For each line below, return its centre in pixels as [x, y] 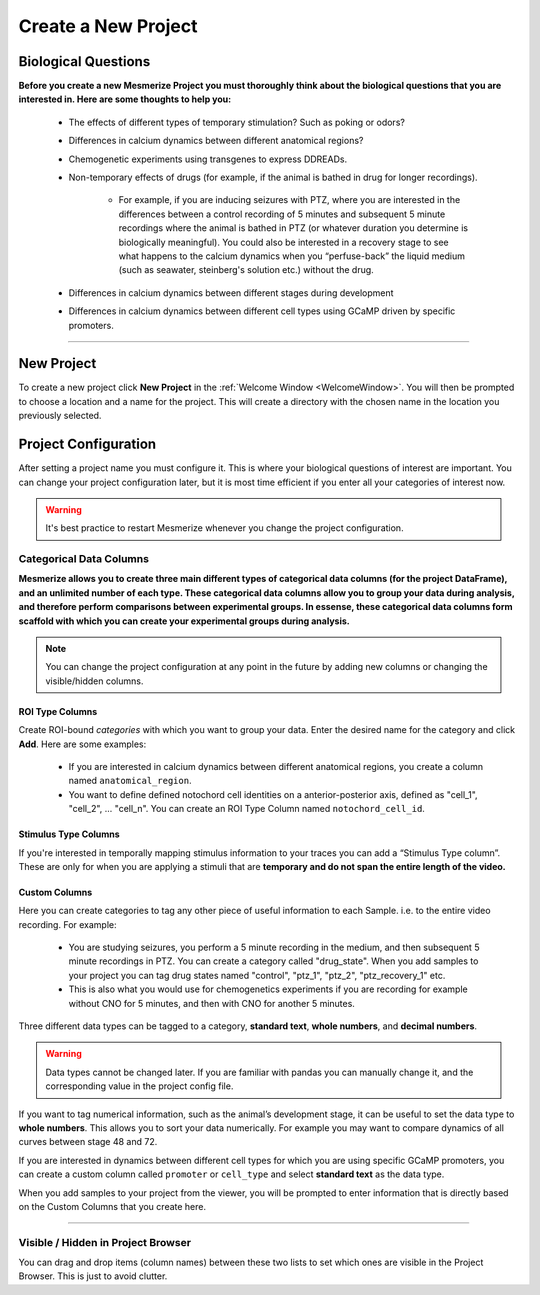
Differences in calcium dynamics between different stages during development [231, 292]
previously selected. [60, 416]
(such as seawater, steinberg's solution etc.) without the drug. [246, 270]
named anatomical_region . [130, 781]
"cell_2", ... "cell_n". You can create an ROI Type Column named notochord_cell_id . [246, 809]
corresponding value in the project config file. [139, 1086]
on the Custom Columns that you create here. [112, 1206]
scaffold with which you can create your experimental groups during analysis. [184, 621]
